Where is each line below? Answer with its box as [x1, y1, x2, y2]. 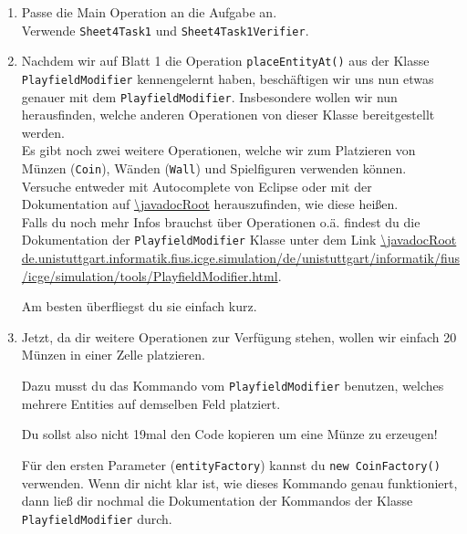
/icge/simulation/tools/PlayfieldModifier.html [21, 266, 278, 285]
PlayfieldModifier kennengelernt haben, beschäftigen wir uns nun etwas [21, 68, 434, 88]
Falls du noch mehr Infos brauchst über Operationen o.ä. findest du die [21, 212, 420, 231]
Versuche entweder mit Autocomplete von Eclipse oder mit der [21, 176, 372, 195]
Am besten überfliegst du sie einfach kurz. [21, 297, 257, 316]
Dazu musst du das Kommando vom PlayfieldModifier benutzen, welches [21, 376, 444, 395]
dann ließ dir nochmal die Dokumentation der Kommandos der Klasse [21, 491, 413, 510]
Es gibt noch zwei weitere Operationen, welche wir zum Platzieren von [21, 141, 416, 160]
